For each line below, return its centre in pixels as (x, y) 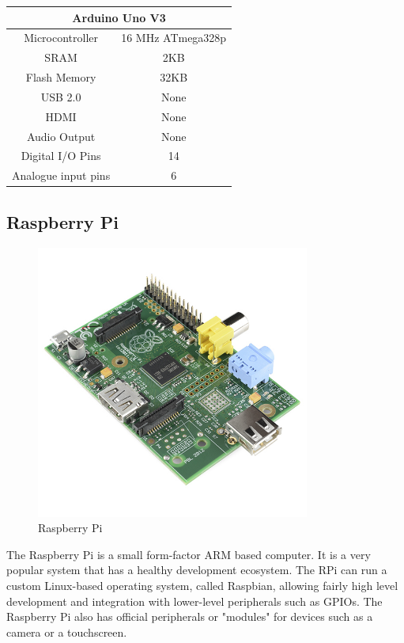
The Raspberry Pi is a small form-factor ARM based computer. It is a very (189, 554)
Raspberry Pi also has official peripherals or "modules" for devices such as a (190, 616)
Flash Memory (61, 77)
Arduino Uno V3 (119, 17)
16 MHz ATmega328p (174, 38)
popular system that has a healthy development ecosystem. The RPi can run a (197, 570)
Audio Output (61, 136)
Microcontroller (61, 38)
